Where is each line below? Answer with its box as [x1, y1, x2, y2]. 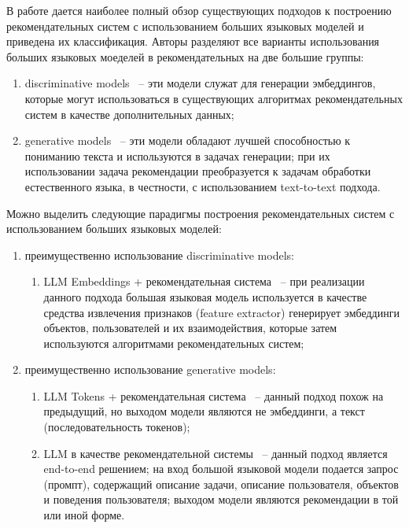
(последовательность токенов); [43, 419, 190, 435]
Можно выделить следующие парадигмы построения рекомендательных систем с [6, 205, 395, 221]
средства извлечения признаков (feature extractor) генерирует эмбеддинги [43, 304, 400, 320]
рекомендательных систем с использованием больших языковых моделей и [6, 17, 364, 34]
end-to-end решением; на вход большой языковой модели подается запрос [43, 460, 399, 477]
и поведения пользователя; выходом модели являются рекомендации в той [43, 491, 399, 508]
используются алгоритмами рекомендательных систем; [43, 334, 304, 351]
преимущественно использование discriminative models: [24, 246, 294, 263]
